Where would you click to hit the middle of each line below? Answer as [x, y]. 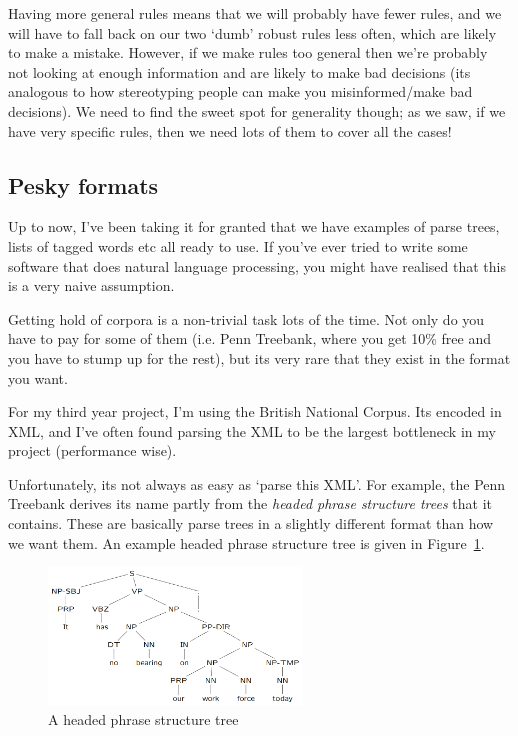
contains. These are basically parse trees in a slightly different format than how [251, 523]
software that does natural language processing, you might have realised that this [257, 265]
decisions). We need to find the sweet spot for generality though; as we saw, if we [257, 110]
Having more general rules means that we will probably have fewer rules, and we [255, 13]
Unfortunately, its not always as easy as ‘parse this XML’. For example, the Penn [257, 483]
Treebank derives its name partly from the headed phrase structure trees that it [250, 503]
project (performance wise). [92, 450]
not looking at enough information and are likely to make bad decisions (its [239, 71]
